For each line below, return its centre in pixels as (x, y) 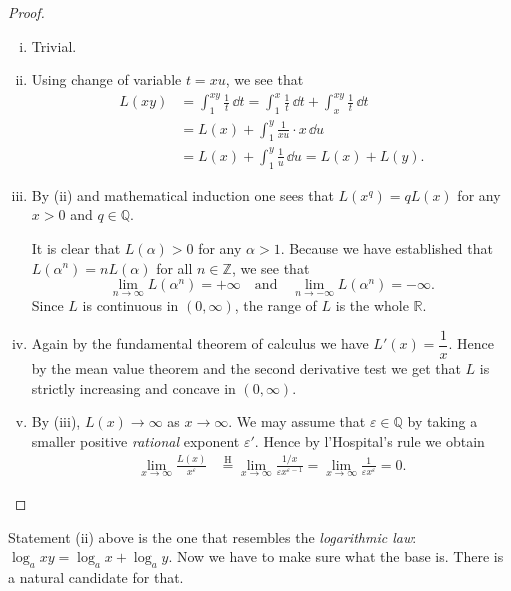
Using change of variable (106, 79)
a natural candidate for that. (96, 576)
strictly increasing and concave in (133, 387)
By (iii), (56, 421)
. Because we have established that (386, 247)
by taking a (442, 421)
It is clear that (76, 247)
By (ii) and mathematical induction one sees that (182, 194)
